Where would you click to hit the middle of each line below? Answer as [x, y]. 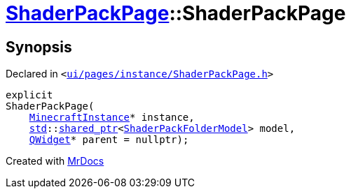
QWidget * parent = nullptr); [109, 140]
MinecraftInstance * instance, [112, 118]
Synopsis [39, 47]
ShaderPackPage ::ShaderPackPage [176, 13]
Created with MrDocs [55, 161]
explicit [29, 95]
